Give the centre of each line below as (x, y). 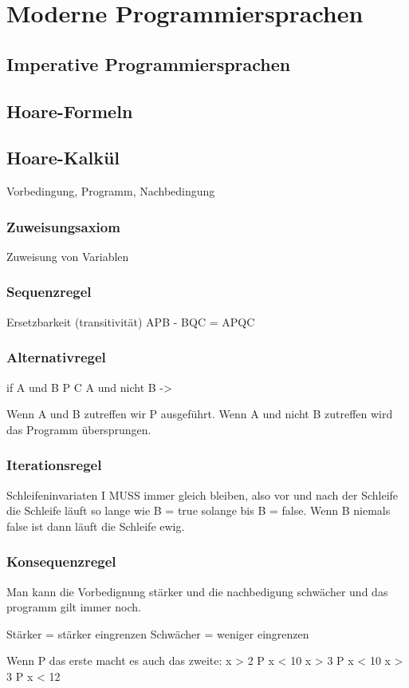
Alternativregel (56, 357)
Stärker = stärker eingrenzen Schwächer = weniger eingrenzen (158, 633)
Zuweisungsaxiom (63, 226)
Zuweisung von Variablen (68, 256)
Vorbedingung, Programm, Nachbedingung (111, 191)
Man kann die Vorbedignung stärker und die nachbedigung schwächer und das (197, 591)
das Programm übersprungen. (79, 429)
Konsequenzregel (61, 561)
